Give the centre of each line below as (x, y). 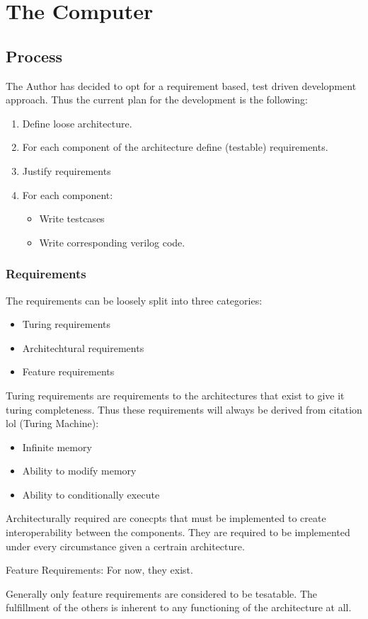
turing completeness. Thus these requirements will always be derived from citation (184, 409)
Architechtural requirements (83, 347)
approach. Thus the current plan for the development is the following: (157, 100)
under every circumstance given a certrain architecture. (125, 546)
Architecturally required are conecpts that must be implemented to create (166, 518)
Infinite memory (57, 447)
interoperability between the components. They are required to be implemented (178, 532)
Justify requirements (67, 170)
